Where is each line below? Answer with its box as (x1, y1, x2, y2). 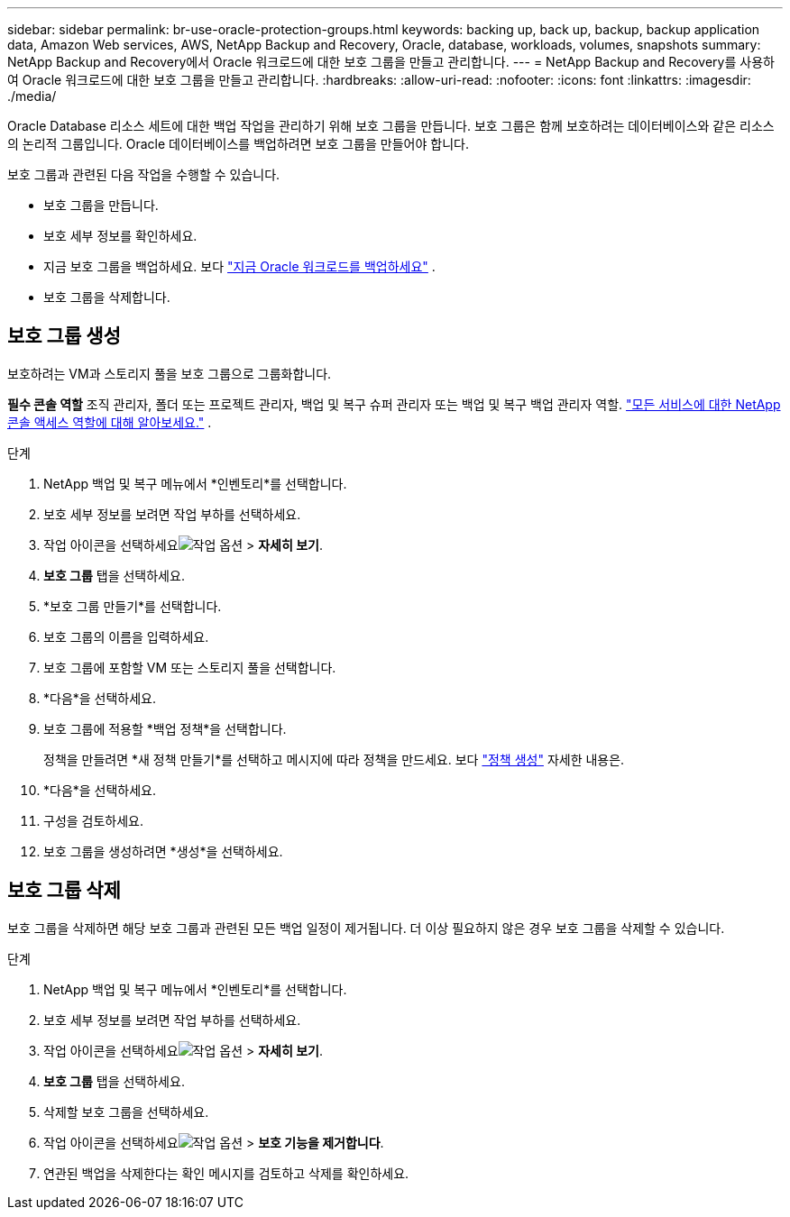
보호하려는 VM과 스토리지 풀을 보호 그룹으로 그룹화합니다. (7, 365, 332, 381)
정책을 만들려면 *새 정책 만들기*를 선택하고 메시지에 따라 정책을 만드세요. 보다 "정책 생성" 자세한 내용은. (43, 751, 625, 767)
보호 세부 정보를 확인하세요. (43, 228, 197, 243)
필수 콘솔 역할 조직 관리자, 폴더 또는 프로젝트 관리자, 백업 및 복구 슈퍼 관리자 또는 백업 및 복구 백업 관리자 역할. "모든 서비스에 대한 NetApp (7, 396, 781, 412)
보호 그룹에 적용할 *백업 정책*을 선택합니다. (43, 720, 287, 737)
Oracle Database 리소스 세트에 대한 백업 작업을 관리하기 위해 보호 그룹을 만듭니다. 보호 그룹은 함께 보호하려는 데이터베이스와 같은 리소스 (7, 118, 775, 133)
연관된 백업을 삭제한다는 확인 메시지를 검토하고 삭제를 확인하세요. (43, 1165, 409, 1181)
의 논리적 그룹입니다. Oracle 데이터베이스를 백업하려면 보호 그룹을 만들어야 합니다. (7, 136, 469, 151)
